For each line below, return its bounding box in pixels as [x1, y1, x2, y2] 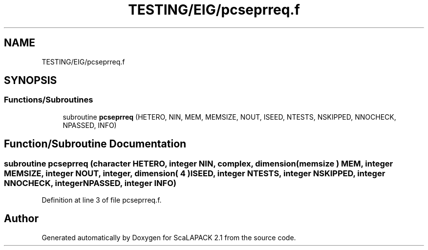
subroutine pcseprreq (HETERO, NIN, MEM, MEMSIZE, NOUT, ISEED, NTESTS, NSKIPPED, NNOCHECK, [63, 112, 396, 121]
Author [4, 212, 39, 225]
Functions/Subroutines [4, 95, 93, 105]
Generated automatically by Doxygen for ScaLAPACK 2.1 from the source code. [42, 233, 296, 242]
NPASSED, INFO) [63, 121, 117, 129]
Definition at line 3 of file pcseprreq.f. [42, 196, 162, 205]
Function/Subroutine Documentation [4, 138, 187, 150]
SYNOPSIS [4, 74, 57, 87]
